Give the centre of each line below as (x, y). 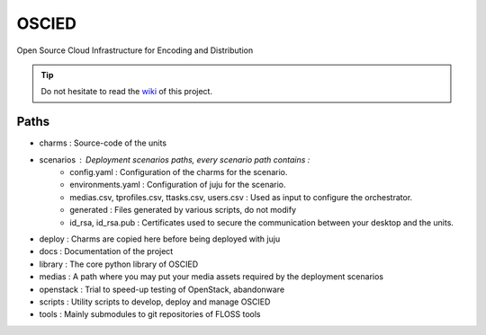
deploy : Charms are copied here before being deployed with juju (160, 239)
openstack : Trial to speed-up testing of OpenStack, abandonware (162, 289)
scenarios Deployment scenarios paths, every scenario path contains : (175, 159)
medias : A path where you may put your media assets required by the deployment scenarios (211, 277)
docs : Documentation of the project (106, 251)
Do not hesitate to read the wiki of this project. (127, 92)
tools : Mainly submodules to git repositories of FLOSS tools (150, 314)
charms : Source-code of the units (103, 143)
